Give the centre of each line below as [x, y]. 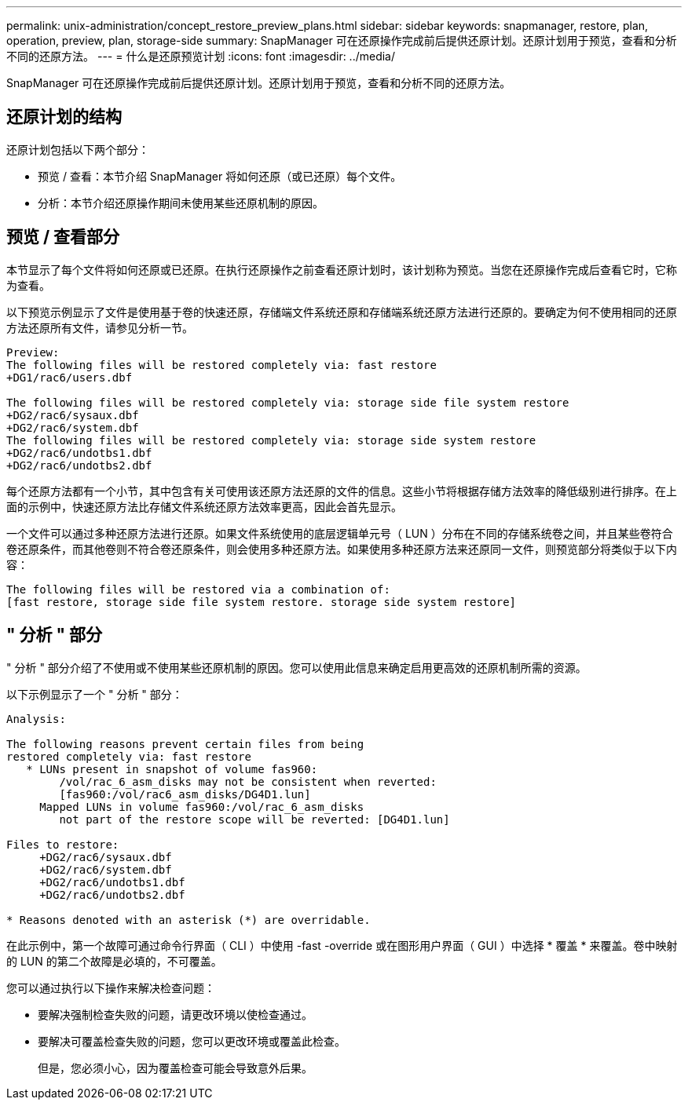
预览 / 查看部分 [63, 237]
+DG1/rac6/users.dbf [70, 377]
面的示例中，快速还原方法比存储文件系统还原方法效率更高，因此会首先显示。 [204, 506]
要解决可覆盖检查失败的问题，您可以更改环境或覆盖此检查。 [192, 1041]
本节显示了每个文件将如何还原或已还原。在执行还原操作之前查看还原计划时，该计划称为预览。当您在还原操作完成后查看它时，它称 [342, 269]
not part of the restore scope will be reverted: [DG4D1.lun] [254, 819]
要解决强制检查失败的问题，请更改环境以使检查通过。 [175, 1014]
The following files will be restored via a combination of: [198, 589]
